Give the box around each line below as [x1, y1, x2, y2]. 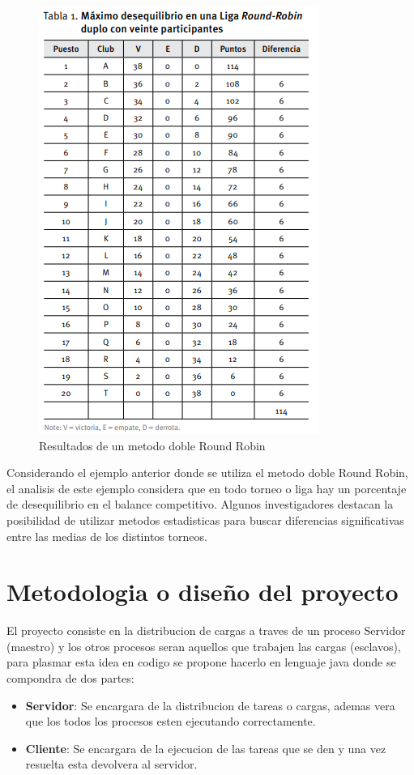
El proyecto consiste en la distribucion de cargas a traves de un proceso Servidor [6, 622, 406, 639]
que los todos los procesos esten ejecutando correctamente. [25, 713, 316, 730]
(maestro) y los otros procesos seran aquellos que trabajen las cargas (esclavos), [6, 637, 401, 654]
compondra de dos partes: [6, 670, 134, 687]
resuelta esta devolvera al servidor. [25, 756, 198, 773]
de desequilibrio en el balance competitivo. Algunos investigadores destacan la [6, 496, 394, 513]
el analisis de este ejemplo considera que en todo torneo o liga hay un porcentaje [6, 479, 407, 496]
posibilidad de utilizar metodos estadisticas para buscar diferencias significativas [6, 511, 404, 528]
